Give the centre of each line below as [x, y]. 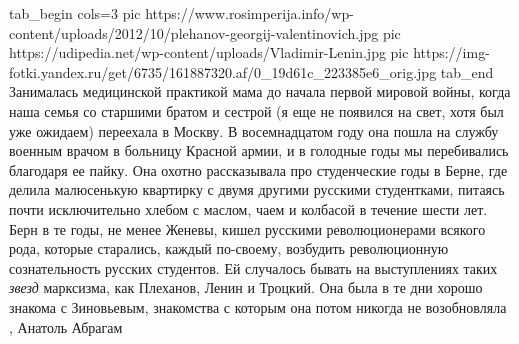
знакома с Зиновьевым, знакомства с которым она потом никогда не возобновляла [258, 306]
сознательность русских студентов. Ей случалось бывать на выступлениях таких [253, 267]
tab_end [467, 71]
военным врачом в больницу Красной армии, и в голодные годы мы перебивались [259, 150]
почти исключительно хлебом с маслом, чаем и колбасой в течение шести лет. [248, 208]
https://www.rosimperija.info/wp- [249, 13]
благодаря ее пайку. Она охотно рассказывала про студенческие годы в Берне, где [258, 169]
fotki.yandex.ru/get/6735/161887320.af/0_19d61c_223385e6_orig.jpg [223, 71]
